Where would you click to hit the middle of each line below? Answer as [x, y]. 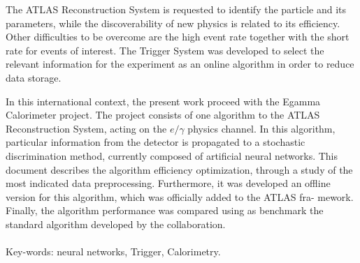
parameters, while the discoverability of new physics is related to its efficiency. [173, 23]
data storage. [34, 77]
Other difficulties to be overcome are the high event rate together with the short [178, 37]
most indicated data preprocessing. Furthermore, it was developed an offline [168, 183]
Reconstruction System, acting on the [86, 128]
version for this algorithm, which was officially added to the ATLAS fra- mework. [180, 196]
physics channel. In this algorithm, [261, 128]
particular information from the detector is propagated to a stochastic [156, 142]
